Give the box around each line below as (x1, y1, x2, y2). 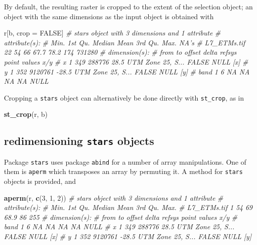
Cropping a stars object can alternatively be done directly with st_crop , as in (4, 92, 244, 103)
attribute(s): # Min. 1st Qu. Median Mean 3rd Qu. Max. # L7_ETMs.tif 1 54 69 (4, 202, 253, 212)
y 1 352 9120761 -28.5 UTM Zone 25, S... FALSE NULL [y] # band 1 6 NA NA (4, 66, 250, 76)
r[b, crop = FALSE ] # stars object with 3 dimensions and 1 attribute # (4, 28, 221, 38)
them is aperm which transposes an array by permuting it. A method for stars (4, 166, 243, 176)
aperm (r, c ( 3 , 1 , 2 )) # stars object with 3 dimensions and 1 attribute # (4, 192, 223, 203)
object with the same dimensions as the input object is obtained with (4, 11, 214, 21)
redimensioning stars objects (4, 133, 154, 148)
